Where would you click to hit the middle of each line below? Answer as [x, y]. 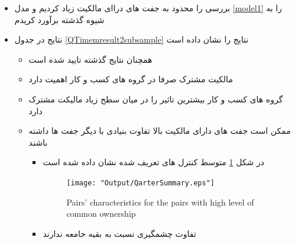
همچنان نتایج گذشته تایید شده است [90, 59]
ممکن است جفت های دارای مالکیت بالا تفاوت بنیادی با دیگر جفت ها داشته [160, 131]
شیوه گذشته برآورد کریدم [59, 19]
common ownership [101, 213]
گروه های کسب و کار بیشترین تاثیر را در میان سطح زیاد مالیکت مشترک [156, 99]
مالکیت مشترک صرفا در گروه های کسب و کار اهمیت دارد [131, 79]
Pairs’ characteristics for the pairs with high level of [160, 202]
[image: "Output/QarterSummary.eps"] [140, 183]
